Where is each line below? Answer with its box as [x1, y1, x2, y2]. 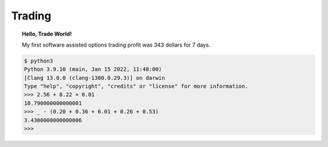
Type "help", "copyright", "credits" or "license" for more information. [24, 83, 248, 90]
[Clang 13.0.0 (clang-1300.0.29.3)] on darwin [24, 74, 165, 81]
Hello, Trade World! [22, 30, 72, 38]
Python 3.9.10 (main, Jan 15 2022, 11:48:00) [24, 66, 162, 73]
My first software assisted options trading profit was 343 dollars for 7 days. [22, 41, 211, 48]
